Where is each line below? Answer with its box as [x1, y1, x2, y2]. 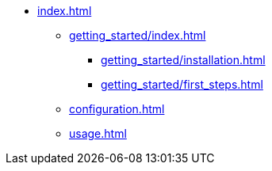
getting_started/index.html [69, 28, 206, 42]
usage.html [69, 127, 127, 140]
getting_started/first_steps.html [101, 78, 263, 91]
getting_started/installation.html [101, 53, 266, 66]
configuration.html [69, 102, 165, 116]
